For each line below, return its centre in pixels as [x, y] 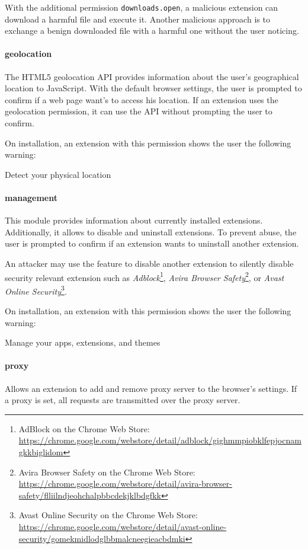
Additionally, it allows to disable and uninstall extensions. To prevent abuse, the [151, 232]
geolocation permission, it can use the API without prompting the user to [139, 111]
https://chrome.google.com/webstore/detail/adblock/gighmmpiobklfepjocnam [160, 440]
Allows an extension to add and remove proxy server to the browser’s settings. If [151, 388]
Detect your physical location [58, 174]
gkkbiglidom [41, 452]
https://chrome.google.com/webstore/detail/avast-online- [123, 526]
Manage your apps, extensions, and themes [83, 342]
